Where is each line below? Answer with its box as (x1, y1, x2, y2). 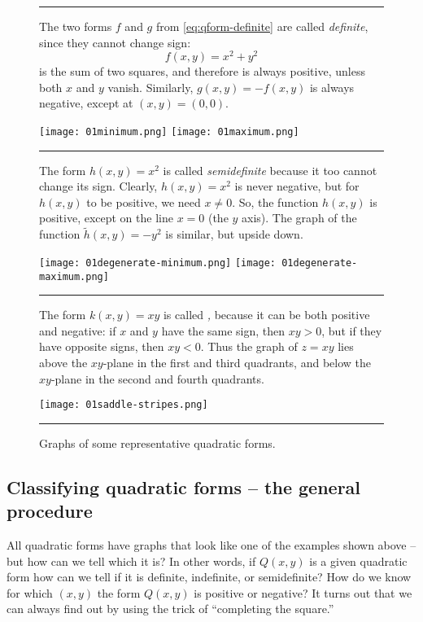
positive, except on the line (39, 209, 173, 226)
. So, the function (232, 193, 319, 210)
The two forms (39, 18, 112, 34)
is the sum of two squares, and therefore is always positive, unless (39, 63, 365, 80)
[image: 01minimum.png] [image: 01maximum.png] (39, 126, 299, 138)
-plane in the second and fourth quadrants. (50, 370, 264, 387)
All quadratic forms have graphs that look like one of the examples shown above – (7, 537, 416, 554)
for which (7, 584, 53, 601)
